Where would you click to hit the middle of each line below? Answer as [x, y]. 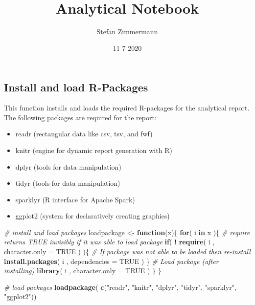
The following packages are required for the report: [80, 117]
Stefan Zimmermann [127, 32]
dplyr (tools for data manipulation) [68, 166]
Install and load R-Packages [76, 87]
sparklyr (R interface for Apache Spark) [75, 199]
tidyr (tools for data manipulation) [68, 183]
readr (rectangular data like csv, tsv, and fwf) [84, 134]
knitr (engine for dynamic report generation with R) [94, 150]
